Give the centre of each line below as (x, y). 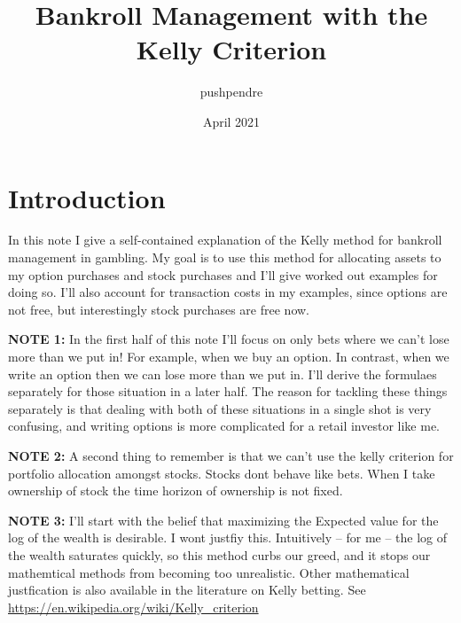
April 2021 (231, 121)
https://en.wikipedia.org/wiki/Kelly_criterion (133, 607)
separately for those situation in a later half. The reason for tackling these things (228, 391)
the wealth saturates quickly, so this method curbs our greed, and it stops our (219, 554)
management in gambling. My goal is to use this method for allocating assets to (225, 257)
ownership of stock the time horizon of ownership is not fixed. (176, 491)
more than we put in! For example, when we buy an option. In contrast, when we (229, 356)
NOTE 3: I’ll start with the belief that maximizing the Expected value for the (223, 520)
